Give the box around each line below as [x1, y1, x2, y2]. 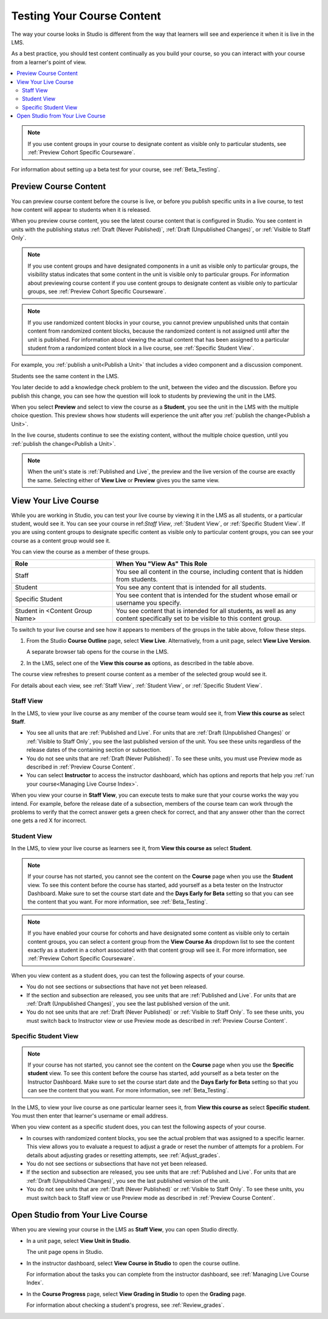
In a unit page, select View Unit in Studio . [26, 1237, 131, 1244]
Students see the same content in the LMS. [11, 372, 120, 379]
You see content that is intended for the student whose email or [115, 590, 298, 599]
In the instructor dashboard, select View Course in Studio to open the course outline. [26, 1259, 240, 1267]
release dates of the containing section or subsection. [26, 746, 162, 753]
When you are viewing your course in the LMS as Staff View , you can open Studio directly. [11, 1226, 239, 1233]
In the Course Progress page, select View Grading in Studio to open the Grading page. [26, 1290, 246, 1298]
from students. [115, 575, 158, 583]
